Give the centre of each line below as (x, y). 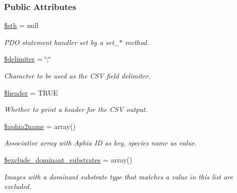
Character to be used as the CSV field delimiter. (77, 75)
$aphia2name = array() (40, 126)
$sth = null (21, 25)
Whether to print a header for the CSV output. (76, 109)
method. (137, 42)
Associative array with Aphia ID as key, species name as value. (100, 143)
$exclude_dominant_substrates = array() (68, 159)
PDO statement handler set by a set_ (62, 42)
